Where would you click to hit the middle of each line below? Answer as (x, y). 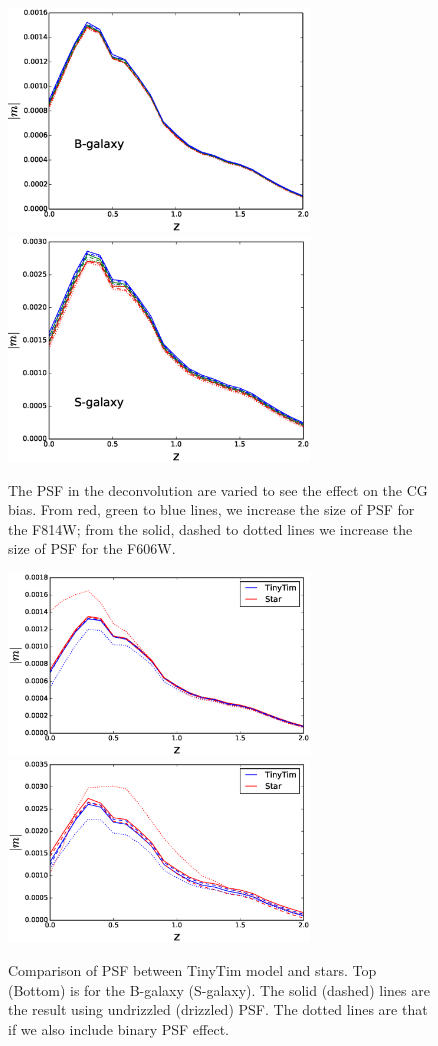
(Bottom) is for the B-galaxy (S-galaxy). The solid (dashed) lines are (219, 989)
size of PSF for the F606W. (92, 548)
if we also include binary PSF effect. (119, 1028)
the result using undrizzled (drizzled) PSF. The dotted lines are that (218, 1009)
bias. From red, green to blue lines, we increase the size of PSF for (211, 509)
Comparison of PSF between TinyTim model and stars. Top (192, 970)
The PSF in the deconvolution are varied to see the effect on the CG (218, 489)
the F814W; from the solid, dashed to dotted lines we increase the (210, 528)
